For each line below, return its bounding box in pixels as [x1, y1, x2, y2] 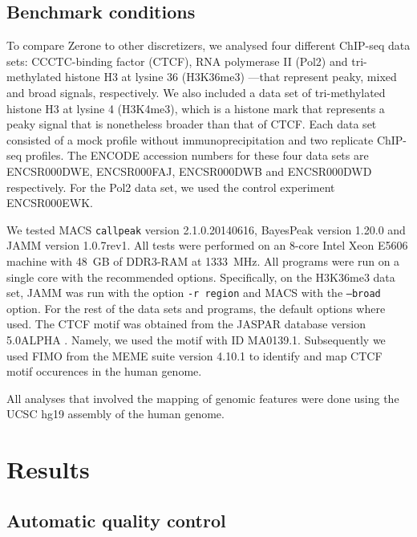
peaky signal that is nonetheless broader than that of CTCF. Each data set [6, 116, 377, 132]
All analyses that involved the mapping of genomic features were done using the [6, 389, 399, 406]
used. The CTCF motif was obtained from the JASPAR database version [6, 315, 366, 332]
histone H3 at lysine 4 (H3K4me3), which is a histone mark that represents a [6, 100, 385, 116]
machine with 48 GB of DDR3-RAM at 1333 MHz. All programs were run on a [6, 252, 400, 269]
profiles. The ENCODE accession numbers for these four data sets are [25, 147, 369, 164]
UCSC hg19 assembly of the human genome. [6, 405, 225, 422]
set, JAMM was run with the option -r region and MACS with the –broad [6, 284, 381, 301]
